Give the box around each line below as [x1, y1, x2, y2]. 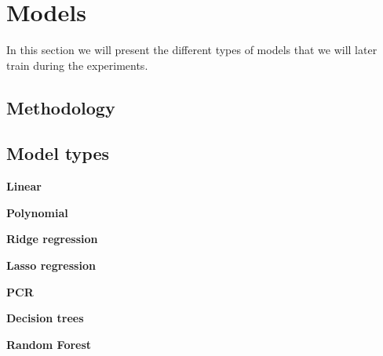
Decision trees [6, 310, 84, 326]
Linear [6, 178, 42, 194]
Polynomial [6, 204, 68, 220]
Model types [6, 141, 110, 165]
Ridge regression [6, 231, 98, 247]
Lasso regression [6, 257, 96, 274]
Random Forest [6, 336, 92, 352]
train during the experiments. [6, 56, 148, 73]
